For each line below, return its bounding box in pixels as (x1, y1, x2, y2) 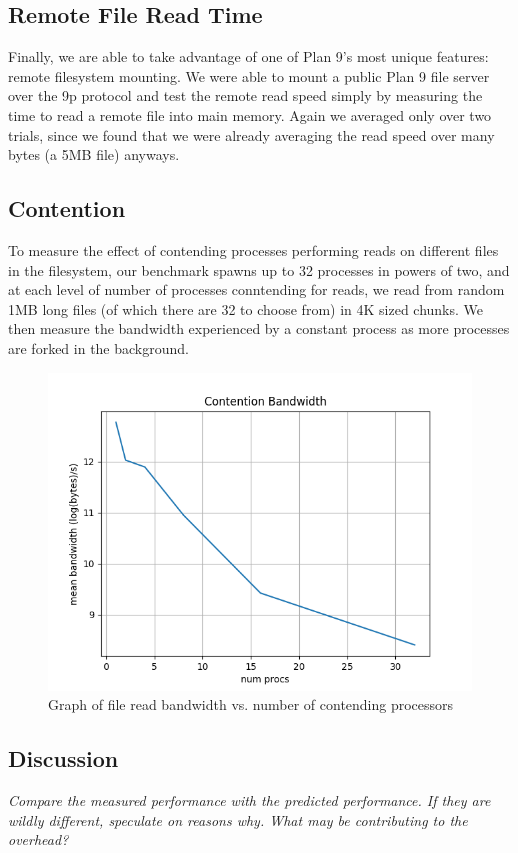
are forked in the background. (8, 337, 189, 358)
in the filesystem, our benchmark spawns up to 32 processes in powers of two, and (8, 259, 510, 280)
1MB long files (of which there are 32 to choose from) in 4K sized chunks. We (8, 298, 484, 319)
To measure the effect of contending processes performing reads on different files (8, 239, 499, 260)
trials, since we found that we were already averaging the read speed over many (8, 124, 495, 145)
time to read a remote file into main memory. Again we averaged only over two (8, 104, 492, 125)
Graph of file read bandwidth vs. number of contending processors (48, 694, 454, 715)
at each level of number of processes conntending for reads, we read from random (8, 279, 505, 300)
